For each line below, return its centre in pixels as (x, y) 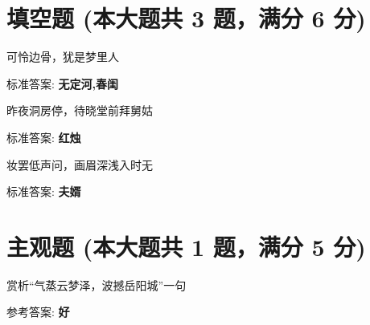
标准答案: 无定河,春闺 (63, 83)
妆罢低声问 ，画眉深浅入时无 (80, 164)
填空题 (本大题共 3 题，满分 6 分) (186, 18)
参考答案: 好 (38, 312)
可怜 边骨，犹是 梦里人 (63, 57)
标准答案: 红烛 (44, 137)
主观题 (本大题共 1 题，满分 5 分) (186, 246)
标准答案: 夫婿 (44, 191)
